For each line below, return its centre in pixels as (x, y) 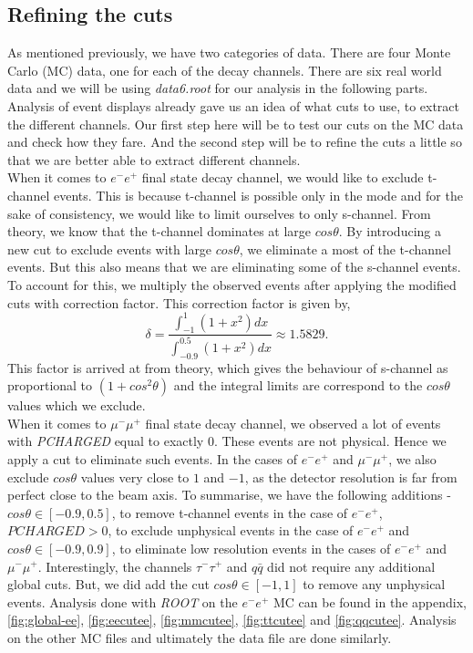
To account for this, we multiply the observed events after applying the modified (232, 284)
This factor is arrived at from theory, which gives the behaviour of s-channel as (228, 367)
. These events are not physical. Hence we (330, 441)
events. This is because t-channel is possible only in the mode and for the (258, 195)
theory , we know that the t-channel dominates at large (159, 231)
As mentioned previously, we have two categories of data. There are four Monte (229, 52)
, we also (412, 458)
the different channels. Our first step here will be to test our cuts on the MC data (236, 124)
